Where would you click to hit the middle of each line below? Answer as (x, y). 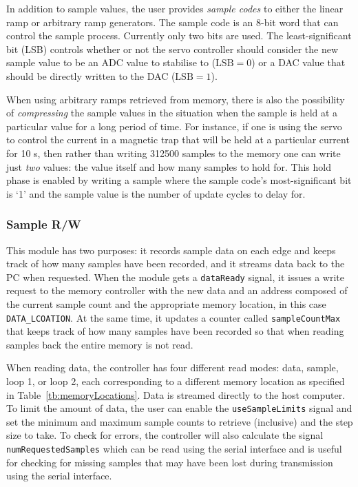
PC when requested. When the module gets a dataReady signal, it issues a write (175, 277)
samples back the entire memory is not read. (100, 344)
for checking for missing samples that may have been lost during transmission (170, 462)
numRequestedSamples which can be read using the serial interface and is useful (174, 449)
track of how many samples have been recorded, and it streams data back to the (176, 263)
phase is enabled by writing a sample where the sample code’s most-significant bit (179, 180)
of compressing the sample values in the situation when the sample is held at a (172, 113)
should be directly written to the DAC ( (91, 75)
